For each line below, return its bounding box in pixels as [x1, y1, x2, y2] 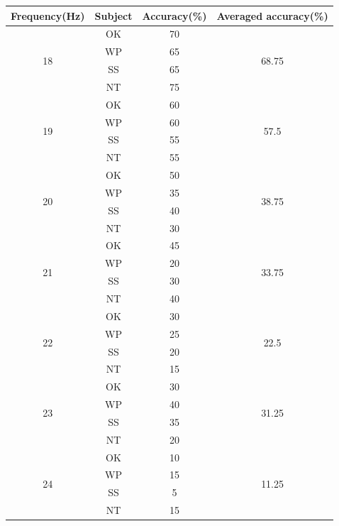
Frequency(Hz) [11, 8, 85, 23]
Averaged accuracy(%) [216, 8, 328, 23]
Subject [94, 8, 133, 23]
